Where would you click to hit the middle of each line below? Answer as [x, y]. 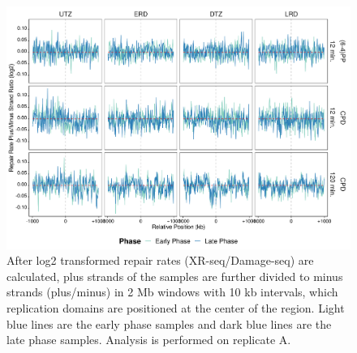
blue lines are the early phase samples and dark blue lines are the [169, 323]
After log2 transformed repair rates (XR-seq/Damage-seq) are [160, 260]
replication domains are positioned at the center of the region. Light [176, 308]
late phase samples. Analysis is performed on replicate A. [149, 340]
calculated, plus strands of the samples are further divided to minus [175, 276]
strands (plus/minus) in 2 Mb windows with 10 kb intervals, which [172, 292]
